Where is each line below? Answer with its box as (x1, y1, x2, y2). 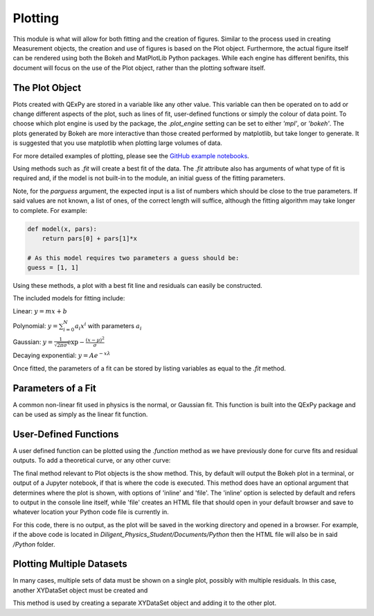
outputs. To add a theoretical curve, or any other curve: (12, 456, 171, 465)
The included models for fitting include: (12, 294, 125, 302)
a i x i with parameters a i (74, 321, 142, 332)
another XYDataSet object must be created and (12, 586, 148, 594)
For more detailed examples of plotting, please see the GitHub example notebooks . (12, 151, 249, 160)
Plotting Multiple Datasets (12, 558, 127, 570)
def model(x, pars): (27, 225, 97, 232)
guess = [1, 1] (27, 264, 79, 272)
